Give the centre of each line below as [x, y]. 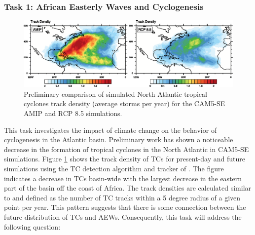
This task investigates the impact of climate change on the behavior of [110, 130]
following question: [32, 226]
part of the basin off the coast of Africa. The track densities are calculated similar [128, 188]
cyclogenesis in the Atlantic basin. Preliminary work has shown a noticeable [119, 139]
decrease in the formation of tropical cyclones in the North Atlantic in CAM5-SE [127, 149]
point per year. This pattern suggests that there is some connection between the [125, 207]
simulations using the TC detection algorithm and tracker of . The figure [114, 168]
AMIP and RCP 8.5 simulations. [73, 113]
